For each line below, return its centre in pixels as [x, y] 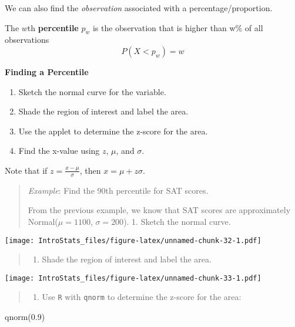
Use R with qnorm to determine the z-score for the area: [142, 297]
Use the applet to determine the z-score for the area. [113, 131]
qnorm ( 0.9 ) [25, 317]
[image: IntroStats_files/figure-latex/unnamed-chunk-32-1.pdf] [133, 240]
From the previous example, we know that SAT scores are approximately [159, 210]
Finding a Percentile [47, 71]
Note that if [26, 170]
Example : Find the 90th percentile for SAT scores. [118, 190]
